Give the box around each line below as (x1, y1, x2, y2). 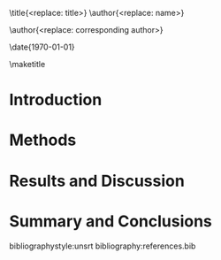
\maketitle (9, 59, 46, 69)
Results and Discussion (9, 171, 186, 191)
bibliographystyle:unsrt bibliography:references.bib (9, 241, 196, 251)
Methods (9, 130, 77, 150)
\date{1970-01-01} (9, 42, 75, 52)
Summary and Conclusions (9, 211, 212, 231)
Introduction (9, 90, 103, 110)
